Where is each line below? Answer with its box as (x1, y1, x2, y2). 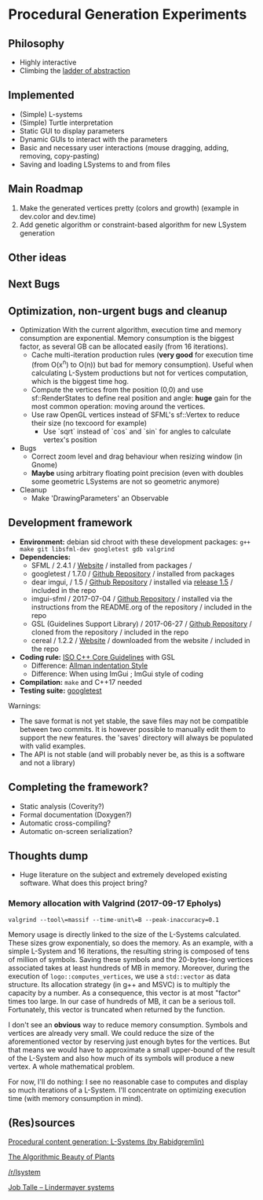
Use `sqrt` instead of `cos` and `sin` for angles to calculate (42, 426, 232, 436)
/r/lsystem (8, 1168, 41, 1177)
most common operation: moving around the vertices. (31, 401, 206, 411)
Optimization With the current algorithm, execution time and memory (19, 325, 242, 335)
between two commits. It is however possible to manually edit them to (19, 724, 246, 734)
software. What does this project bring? (19, 878, 148, 888)
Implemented (8, 89, 75, 102)
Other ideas (8, 251, 67, 265)
